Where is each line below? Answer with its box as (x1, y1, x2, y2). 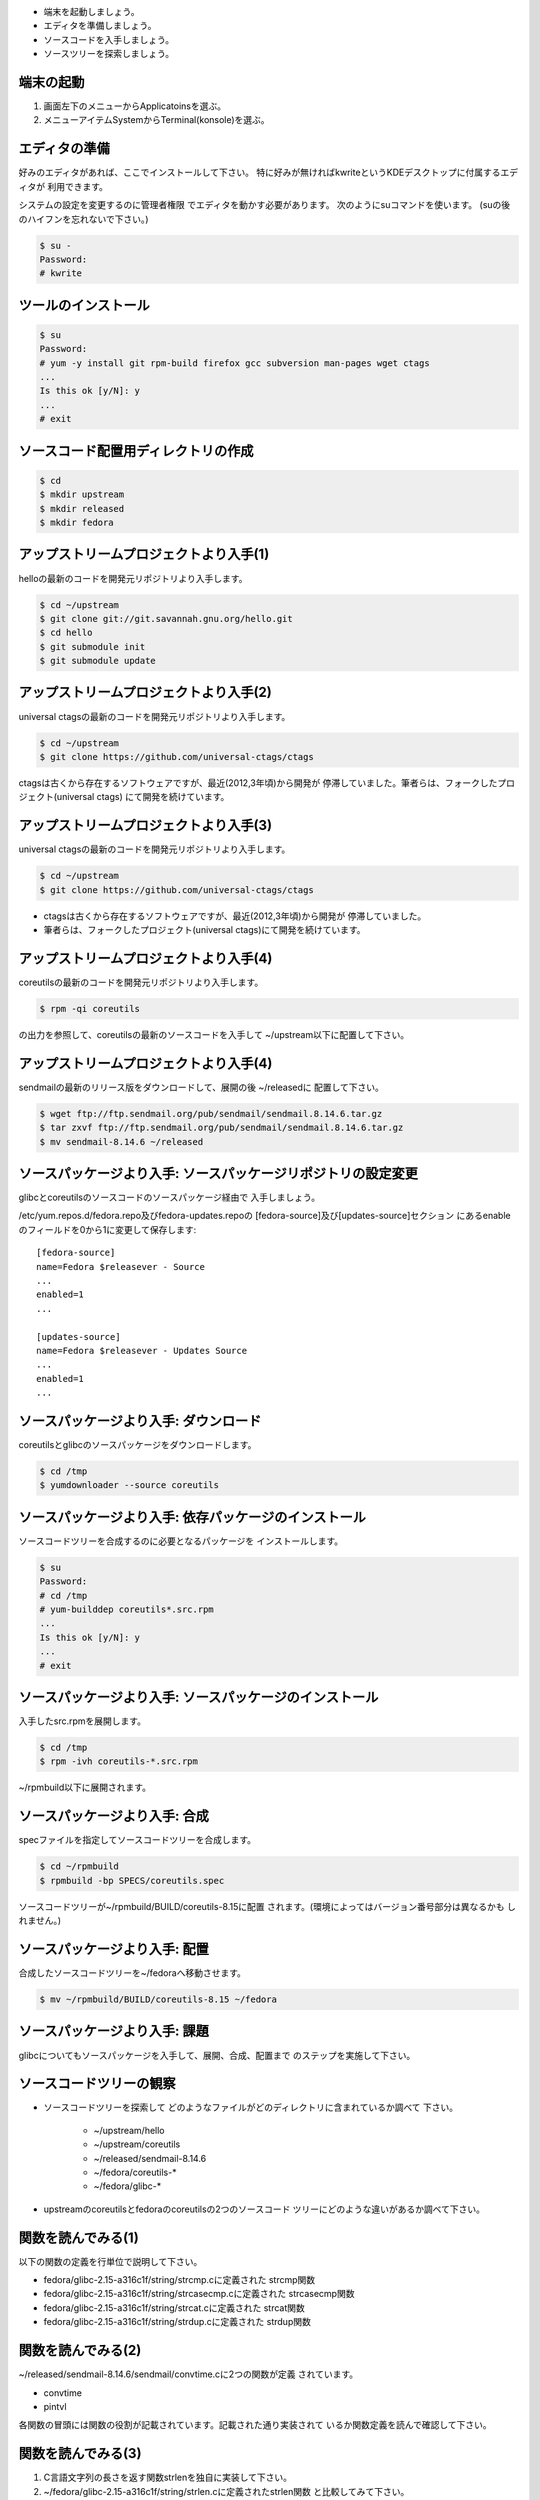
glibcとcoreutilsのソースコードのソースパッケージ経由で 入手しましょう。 (18, 1191, 320, 1204)
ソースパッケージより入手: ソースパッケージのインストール (18, 1689, 379, 1705)
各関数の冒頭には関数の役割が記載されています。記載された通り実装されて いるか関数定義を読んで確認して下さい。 (18, 2419, 492, 2431)
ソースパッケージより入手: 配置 (18, 1940, 210, 1957)
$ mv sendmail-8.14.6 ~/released (39, 1136, 204, 1147)
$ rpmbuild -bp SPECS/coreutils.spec (39, 1875, 225, 1886)
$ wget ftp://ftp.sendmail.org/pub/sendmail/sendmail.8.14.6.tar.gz (39, 1108, 383, 1119)
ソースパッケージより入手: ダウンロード (18, 1412, 262, 1429)
